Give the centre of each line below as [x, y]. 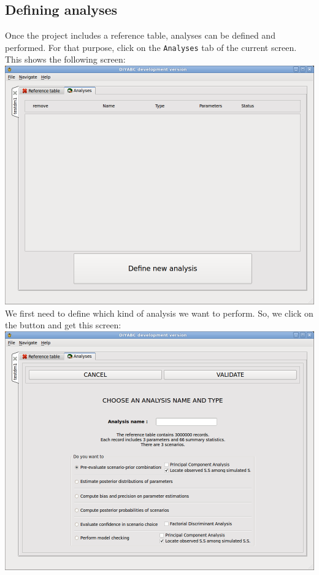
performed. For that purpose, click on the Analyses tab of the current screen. [151, 47]
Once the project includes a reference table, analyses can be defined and [140, 35]
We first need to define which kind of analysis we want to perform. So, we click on [159, 313]
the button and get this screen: [63, 325]
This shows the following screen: [65, 59]
